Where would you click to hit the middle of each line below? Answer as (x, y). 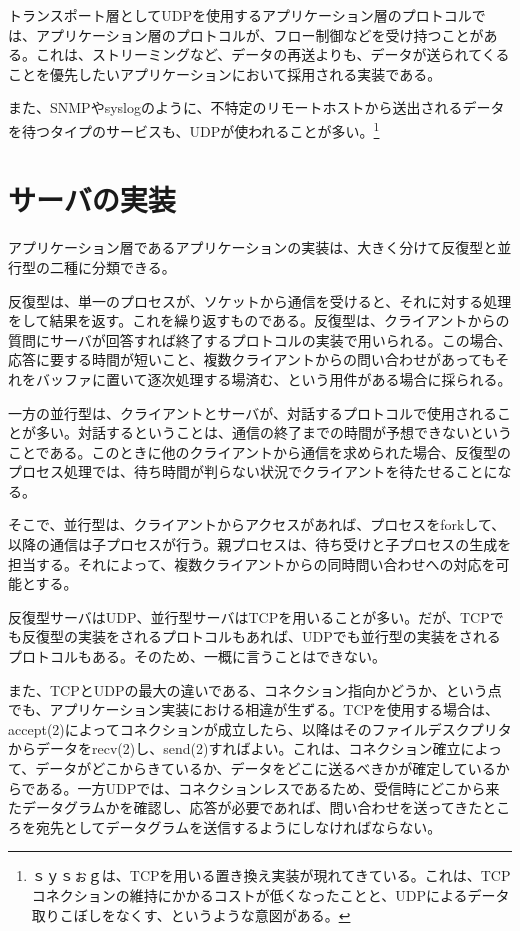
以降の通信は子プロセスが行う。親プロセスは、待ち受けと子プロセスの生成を (260, 544)
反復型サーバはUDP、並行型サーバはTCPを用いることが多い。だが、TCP (249, 616)
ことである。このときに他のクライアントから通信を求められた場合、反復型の (259, 451)
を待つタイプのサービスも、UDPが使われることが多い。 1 (194, 129)
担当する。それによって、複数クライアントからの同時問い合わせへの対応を (252, 563)
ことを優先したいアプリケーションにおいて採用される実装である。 (225, 73)
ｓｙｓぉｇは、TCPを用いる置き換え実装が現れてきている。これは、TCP (271, 875)
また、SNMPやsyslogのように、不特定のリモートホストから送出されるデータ (256, 107)
